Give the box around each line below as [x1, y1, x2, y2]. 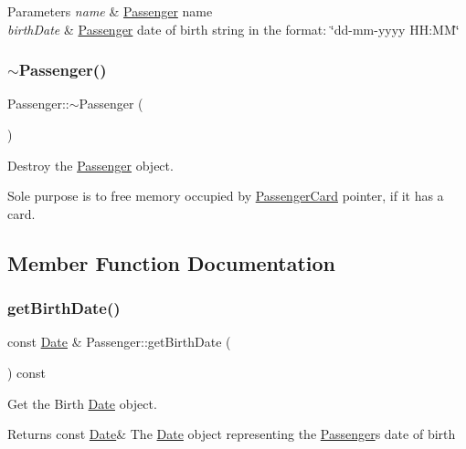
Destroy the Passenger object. [7, 155, 174, 174]
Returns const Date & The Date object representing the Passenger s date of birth [7, 424, 456, 444]
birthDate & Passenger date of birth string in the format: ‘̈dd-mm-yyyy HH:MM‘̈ [7, 19, 460, 38]
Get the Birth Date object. [7, 393, 157, 412]
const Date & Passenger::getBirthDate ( [7, 332, 231, 351]
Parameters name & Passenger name [7, 2, 213, 20]
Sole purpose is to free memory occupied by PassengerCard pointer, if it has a [7, 186, 444, 205]
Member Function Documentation [7, 248, 336, 277]
